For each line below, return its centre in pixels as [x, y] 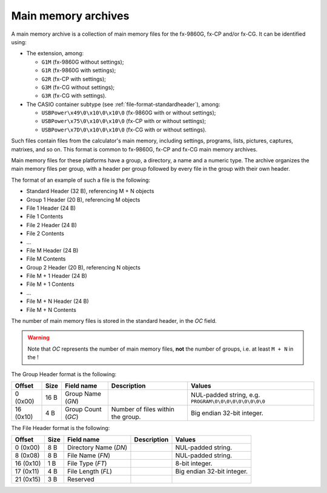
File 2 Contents [45, 234]
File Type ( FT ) [87, 463]
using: [19, 42]
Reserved [81, 480]
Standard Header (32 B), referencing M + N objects [90, 191]
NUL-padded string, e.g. [226, 395]
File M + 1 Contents [51, 284]
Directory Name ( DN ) [97, 448]
